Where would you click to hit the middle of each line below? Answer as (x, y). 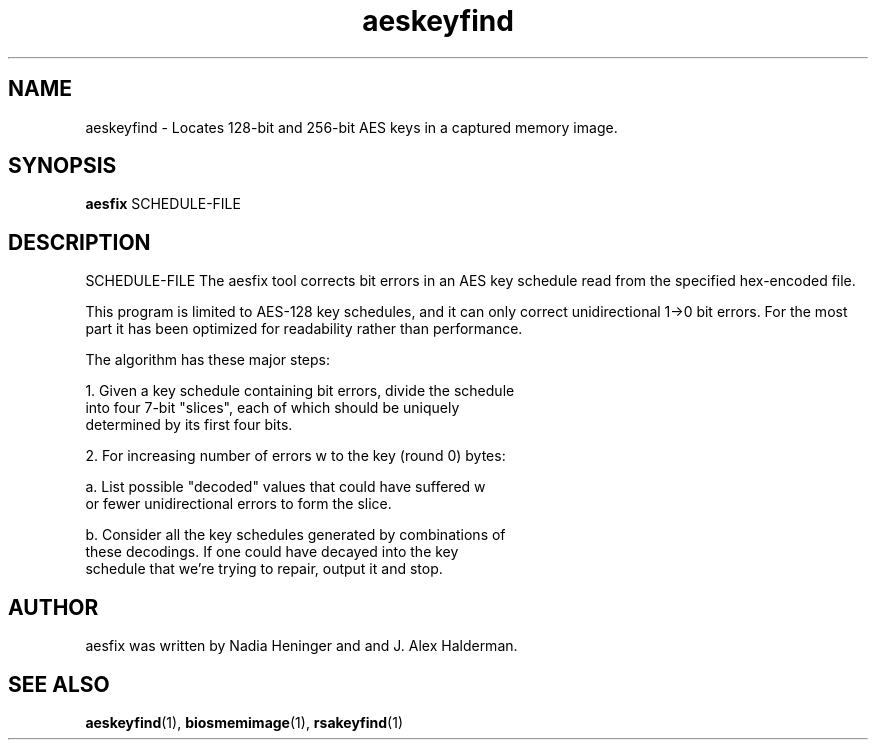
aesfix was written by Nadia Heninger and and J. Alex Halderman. (301, 646)
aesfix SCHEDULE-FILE (163, 204)
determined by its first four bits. (189, 425)
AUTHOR (53, 607)
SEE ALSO (59, 684)
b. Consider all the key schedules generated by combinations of (295, 535)
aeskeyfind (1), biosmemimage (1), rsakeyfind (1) (244, 722)
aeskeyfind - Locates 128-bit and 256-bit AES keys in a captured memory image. (351, 127)
